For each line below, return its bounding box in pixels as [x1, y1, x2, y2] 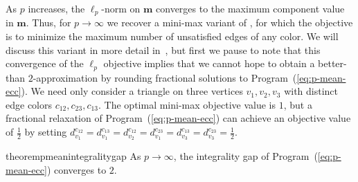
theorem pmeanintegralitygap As [6, 148, 141, 163]
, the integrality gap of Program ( [173, 148, 318, 163]
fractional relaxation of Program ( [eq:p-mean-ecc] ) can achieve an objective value [6, 111, 351, 125]
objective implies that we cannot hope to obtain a [103, 56, 315, 71]
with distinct [284, 84, 339, 98]
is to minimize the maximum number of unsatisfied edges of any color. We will [6, 29, 339, 44]
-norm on [101, 1, 141, 15]
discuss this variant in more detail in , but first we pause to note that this [6, 42, 321, 57]
